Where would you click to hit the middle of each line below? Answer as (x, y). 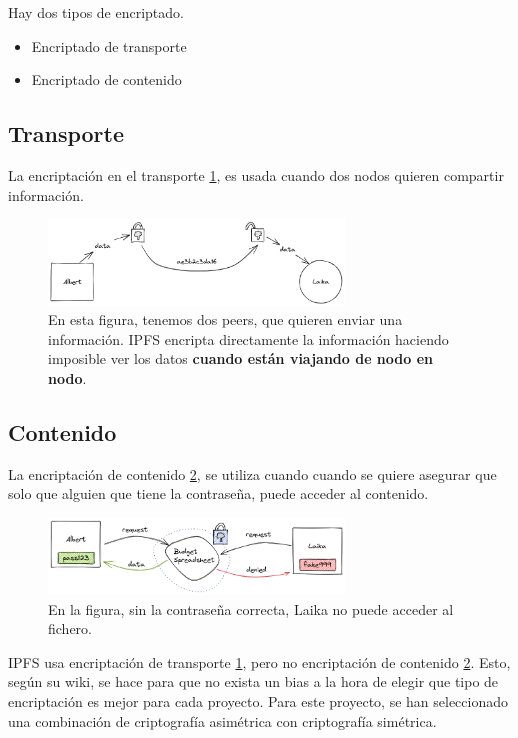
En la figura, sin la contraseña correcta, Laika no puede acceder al (251, 608)
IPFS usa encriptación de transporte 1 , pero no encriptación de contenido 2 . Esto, (259, 661)
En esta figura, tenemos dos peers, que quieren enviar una (225, 319)
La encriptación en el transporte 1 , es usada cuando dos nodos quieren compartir (256, 174)
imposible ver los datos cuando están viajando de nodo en (240, 358)
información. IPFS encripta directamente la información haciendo (248, 338)
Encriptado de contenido (106, 79)
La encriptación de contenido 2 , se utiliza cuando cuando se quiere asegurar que (252, 473)
